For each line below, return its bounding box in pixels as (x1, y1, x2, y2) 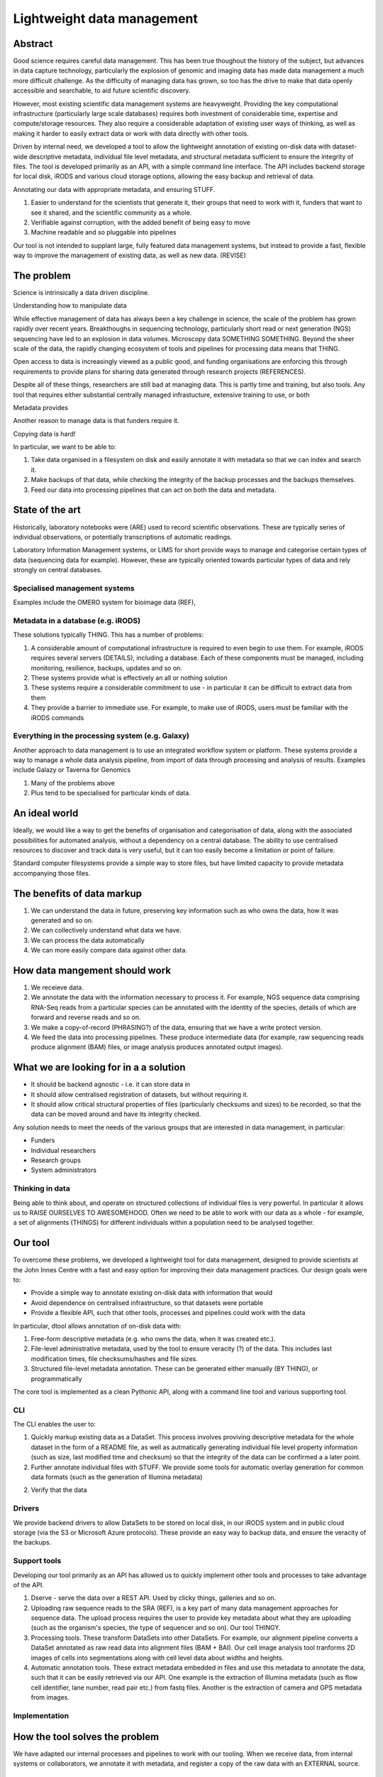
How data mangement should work (13, 964, 172, 977)
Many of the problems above (30, 778, 115, 787)
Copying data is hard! (13, 429, 76, 438)
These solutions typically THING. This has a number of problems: (13, 630, 204, 639)
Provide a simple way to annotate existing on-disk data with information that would (30, 1289, 273, 1297)
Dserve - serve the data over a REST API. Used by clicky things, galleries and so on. (30, 1594, 277, 1602)
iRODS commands (30, 713, 84, 721)
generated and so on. (30, 916, 94, 924)
